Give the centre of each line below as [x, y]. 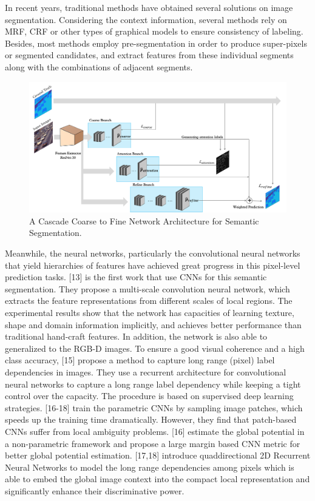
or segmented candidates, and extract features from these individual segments [149, 55]
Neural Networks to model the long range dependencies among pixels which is [150, 467]
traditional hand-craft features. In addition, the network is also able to [136, 336]
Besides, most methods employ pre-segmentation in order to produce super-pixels [156, 43]
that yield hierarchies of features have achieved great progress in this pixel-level [153, 265]
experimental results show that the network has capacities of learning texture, [150, 313]
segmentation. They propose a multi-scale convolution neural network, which [147, 288]
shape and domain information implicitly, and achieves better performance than [153, 324]
